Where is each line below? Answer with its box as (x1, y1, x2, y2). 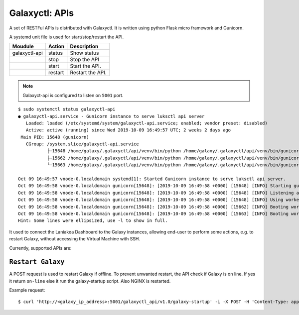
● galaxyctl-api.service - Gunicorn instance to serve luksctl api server (18, 113, 205, 119)
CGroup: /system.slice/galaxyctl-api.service (25, 141, 139, 147)
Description (70, 43, 99, 50)
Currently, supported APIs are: (9, 245, 72, 251)
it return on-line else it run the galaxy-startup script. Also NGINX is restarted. (9, 278, 171, 284)
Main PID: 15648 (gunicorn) (20, 134, 89, 140)
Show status (70, 50, 99, 57)
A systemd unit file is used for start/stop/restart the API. (9, 34, 124, 40)
